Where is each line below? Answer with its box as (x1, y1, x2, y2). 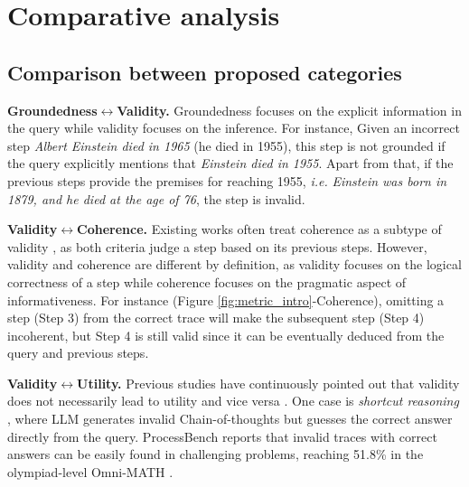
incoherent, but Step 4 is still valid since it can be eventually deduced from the (7, 325, 445, 344)
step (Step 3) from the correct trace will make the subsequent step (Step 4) (7, 308, 425, 327)
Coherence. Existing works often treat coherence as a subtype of (77, 220, 442, 239)
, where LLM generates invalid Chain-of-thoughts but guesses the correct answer (7, 409, 453, 428)
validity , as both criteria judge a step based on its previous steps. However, (7, 237, 427, 256)
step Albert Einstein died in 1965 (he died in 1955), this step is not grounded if (7, 136, 446, 155)
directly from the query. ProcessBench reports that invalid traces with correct (7, 426, 437, 445)
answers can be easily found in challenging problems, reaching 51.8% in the (7, 445, 424, 464)
